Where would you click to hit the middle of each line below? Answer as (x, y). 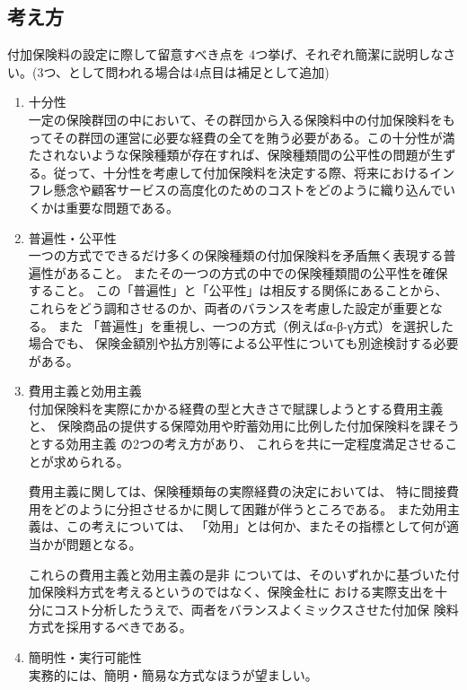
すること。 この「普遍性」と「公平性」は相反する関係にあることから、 (238, 290)
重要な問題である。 (123, 207)
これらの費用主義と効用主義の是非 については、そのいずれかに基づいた (238, 574)
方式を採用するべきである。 (110, 627)
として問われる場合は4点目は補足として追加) (198, 71)
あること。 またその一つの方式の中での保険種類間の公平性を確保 (257, 272)
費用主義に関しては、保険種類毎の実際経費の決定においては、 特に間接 (238, 491)
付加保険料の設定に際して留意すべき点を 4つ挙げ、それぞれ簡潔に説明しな (225, 54)
